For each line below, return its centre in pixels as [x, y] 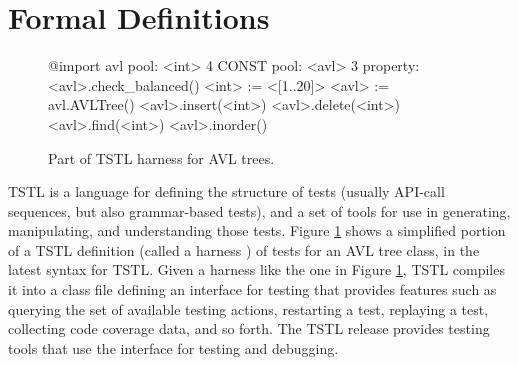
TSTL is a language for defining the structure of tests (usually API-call [226, 191]
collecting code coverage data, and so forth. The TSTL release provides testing [249, 328]
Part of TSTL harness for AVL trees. [161, 157]
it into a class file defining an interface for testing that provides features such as [252, 289]
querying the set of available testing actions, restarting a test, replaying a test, [248, 308]
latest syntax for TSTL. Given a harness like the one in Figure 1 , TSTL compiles [256, 269]
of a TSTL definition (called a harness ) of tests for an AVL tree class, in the [244, 249]
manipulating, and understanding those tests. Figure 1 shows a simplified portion [257, 230]
